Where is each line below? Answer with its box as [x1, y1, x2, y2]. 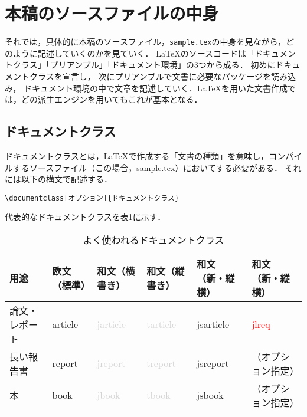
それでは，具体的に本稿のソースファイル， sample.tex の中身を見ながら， [5, 35, 286, 48]
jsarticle [197, 317, 229, 331]
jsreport [197, 356, 229, 370]
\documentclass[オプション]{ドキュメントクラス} [5, 193, 179, 202]
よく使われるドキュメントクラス [83, 232, 224, 247]
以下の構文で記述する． [21, 173, 112, 185]
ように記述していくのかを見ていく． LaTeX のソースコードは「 [12, 47, 254, 59]
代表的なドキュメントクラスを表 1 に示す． [5, 211, 166, 223]
